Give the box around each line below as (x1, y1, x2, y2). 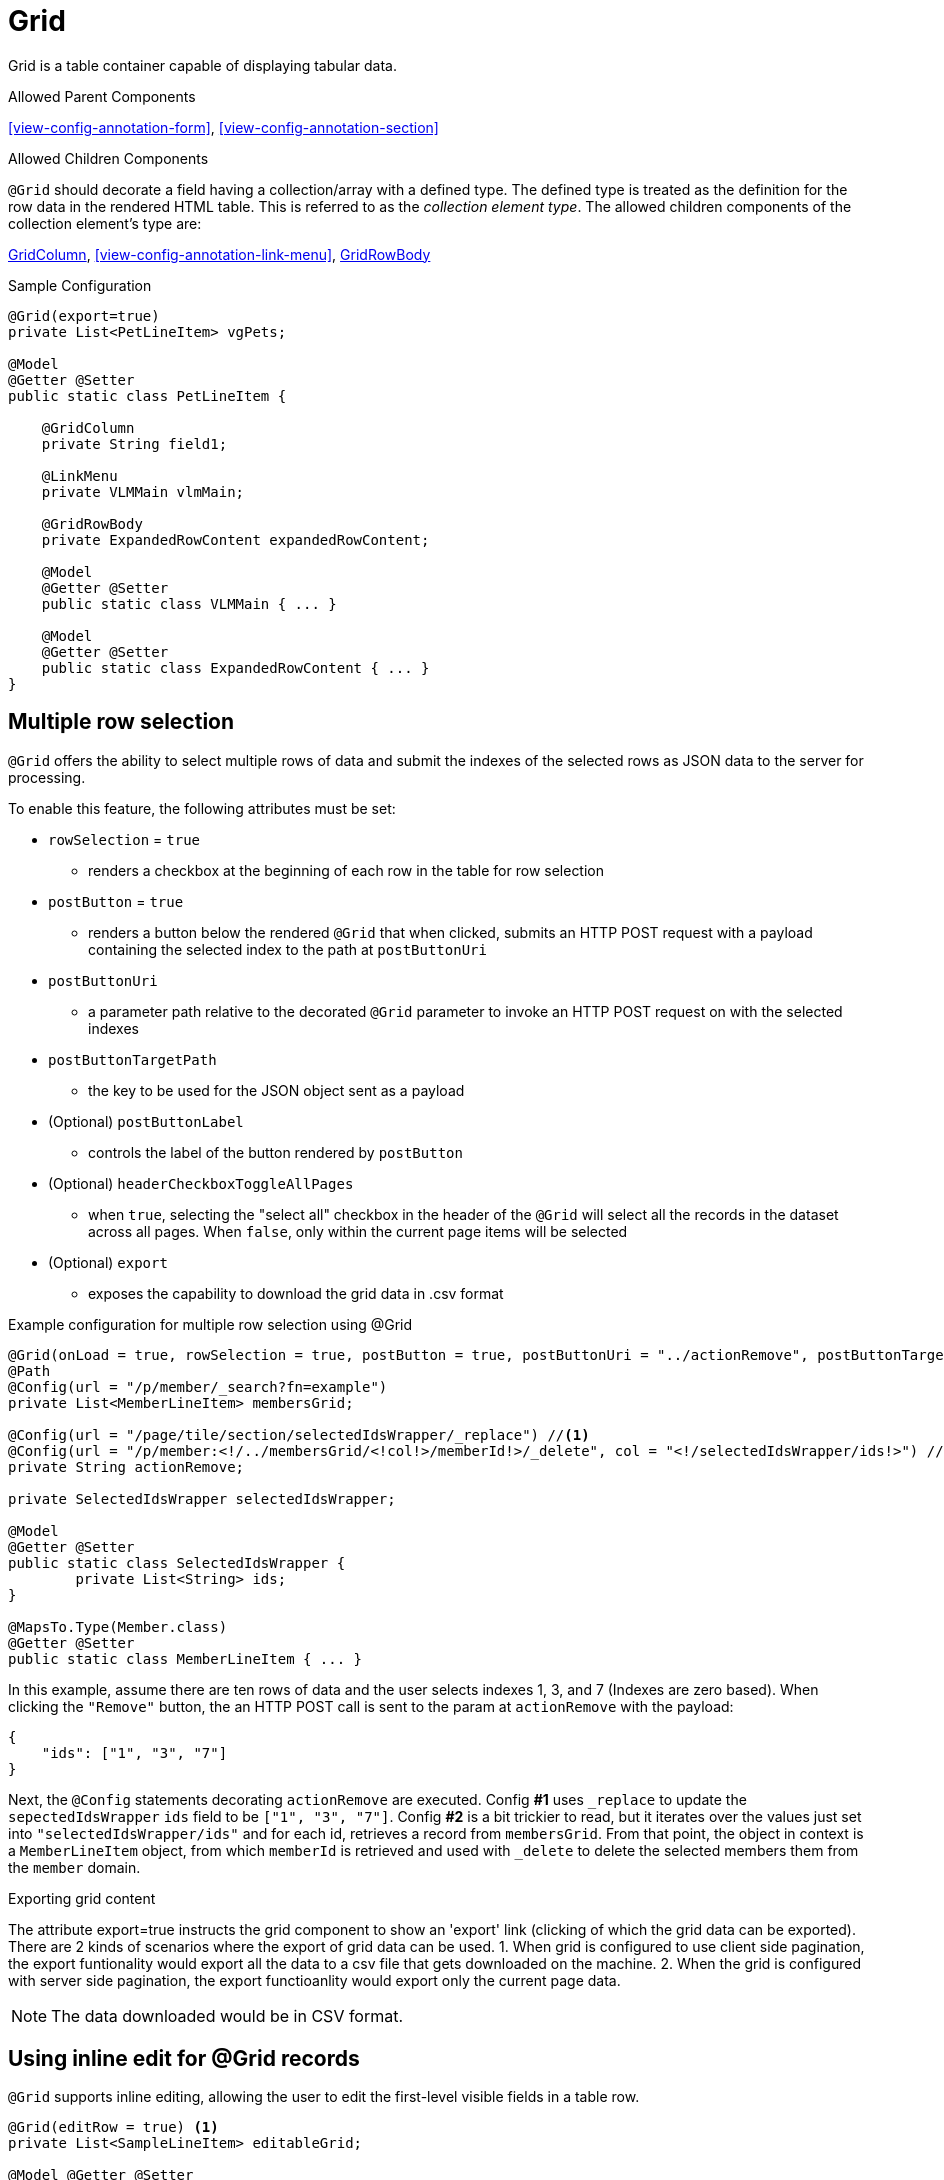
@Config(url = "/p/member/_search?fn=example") (8, 1378, 388, 1395)
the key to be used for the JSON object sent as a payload (88, 1081, 465, 1099)
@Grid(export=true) (8, 307, 160, 324)
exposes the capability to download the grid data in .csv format (88, 1284, 504, 1302)
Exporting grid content (8, 1889, 156, 1907)
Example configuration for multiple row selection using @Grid (8, 1315, 413, 1333)
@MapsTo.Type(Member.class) (8, 1618, 228, 1635)
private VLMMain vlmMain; (41, 483, 245, 500)
